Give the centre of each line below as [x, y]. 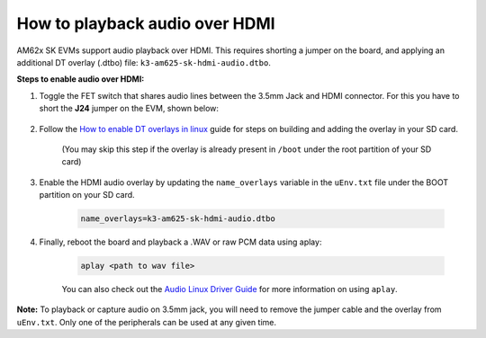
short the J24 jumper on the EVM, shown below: [129, 109]
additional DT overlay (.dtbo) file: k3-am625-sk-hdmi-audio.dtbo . [144, 62]
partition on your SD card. [87, 195]
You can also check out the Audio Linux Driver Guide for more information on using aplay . [229, 289]
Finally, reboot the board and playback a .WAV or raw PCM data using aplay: [180, 242]
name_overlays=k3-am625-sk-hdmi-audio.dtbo [178, 219]
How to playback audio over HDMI [146, 23]
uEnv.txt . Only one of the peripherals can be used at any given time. [146, 322]
